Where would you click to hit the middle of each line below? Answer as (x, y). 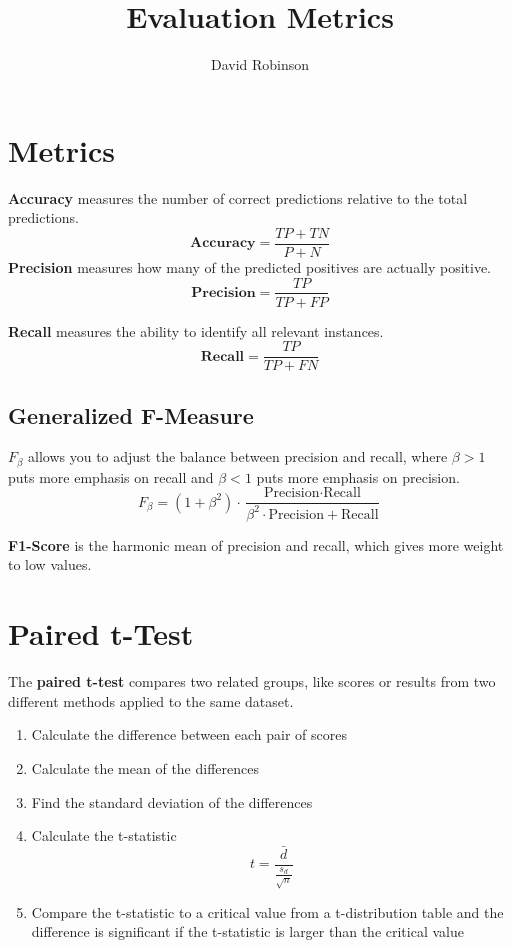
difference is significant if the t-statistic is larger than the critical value (247, 931)
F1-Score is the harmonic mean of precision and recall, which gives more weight (256, 544)
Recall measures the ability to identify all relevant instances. (196, 330)
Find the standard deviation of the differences (172, 801)
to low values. (50, 564)
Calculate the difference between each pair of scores (189, 734)
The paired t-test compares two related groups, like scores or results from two (252, 681)
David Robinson (260, 64)
